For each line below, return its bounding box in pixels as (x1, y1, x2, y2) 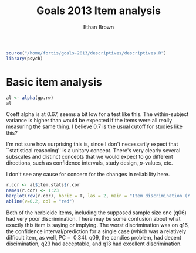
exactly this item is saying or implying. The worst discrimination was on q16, (6, 221, 190, 228)
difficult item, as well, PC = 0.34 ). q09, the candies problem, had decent (6, 234, 182, 241)
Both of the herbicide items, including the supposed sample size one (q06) (6, 209, 187, 216)
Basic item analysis (6, 75, 103, 88)
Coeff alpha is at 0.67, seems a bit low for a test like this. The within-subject (6, 111, 189, 118)
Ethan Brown (83, 23, 114, 30)
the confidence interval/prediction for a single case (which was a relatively (6, 227, 187, 235)
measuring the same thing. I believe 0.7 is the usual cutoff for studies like (6, 123, 183, 130)
